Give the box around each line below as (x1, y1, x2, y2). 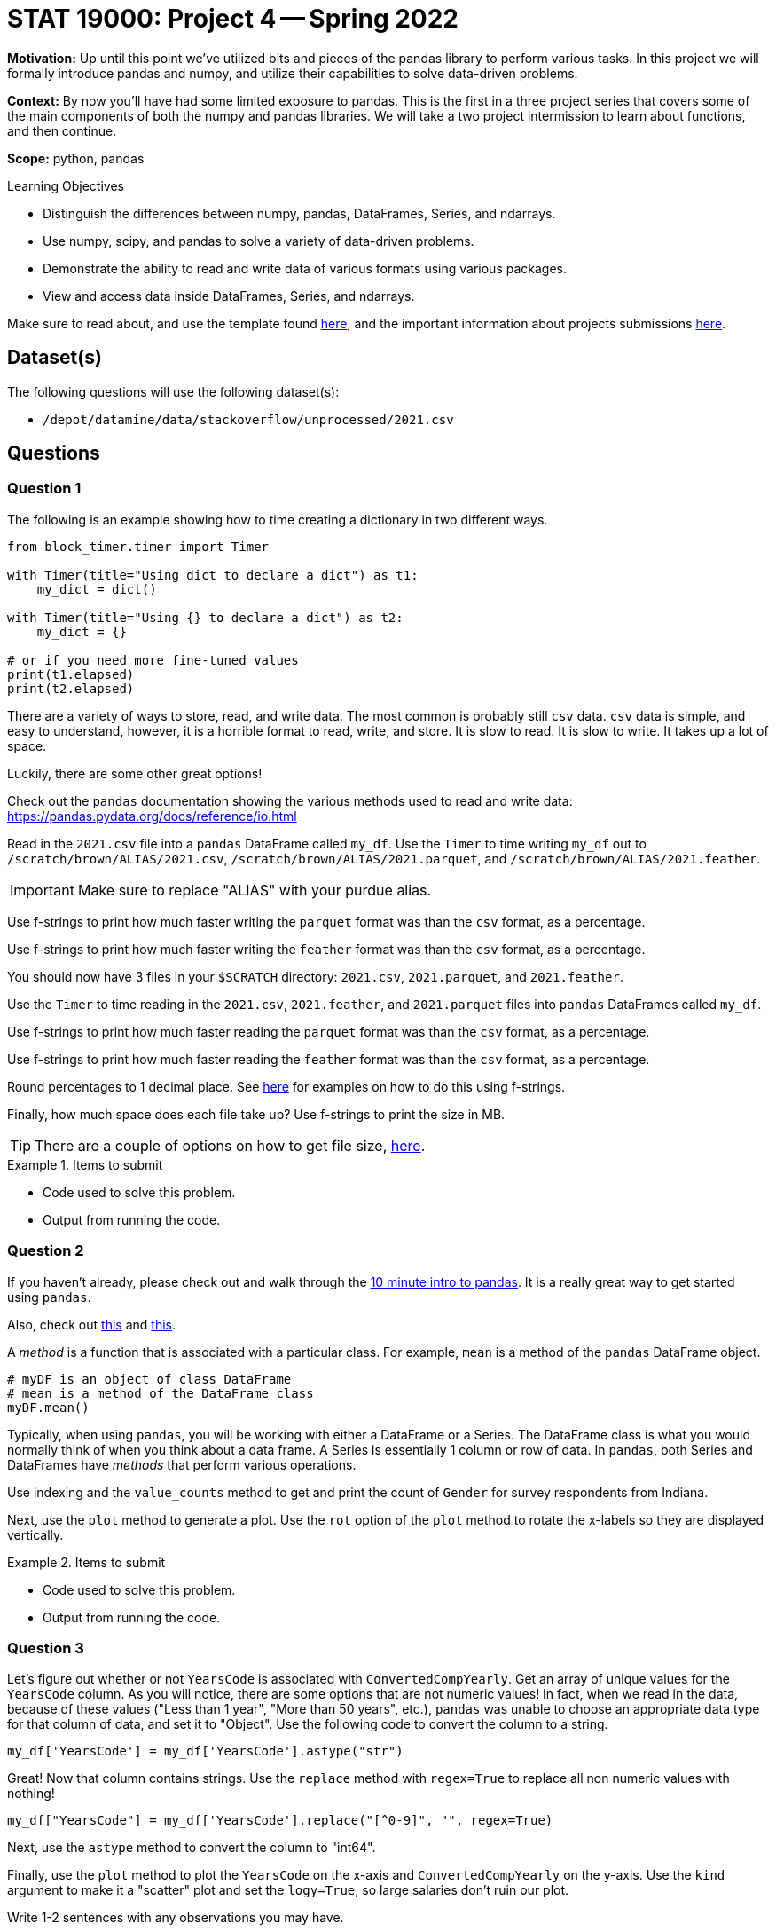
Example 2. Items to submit (7, 1554, 166, 1570)
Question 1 (7, 479, 82, 498)
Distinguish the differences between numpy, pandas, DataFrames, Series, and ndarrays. (43, 205, 556, 221)
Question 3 (7, 1638, 84, 1657)
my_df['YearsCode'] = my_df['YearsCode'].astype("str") (7, 1744, 404, 1759)
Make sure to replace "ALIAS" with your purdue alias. (77, 880, 432, 899)
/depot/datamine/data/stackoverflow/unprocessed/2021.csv (43, 412, 454, 427)
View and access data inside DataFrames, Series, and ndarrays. (43, 288, 415, 304)
